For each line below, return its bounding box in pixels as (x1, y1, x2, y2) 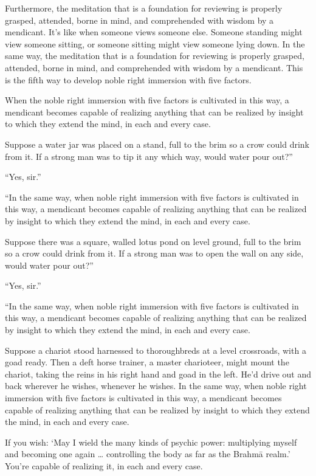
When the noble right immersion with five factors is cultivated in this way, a (5, 94, 289, 106)
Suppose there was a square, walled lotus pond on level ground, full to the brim (5, 235, 301, 247)
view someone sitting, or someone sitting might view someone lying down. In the (5, 37, 305, 50)
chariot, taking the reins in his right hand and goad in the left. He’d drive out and (5, 367, 311, 380)
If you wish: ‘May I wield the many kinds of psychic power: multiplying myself (5, 435, 297, 448)
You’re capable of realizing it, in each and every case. (5, 460, 203, 472)
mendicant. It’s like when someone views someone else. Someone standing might (5, 26, 303, 38)
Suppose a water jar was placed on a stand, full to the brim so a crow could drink (5, 137, 310, 150)
